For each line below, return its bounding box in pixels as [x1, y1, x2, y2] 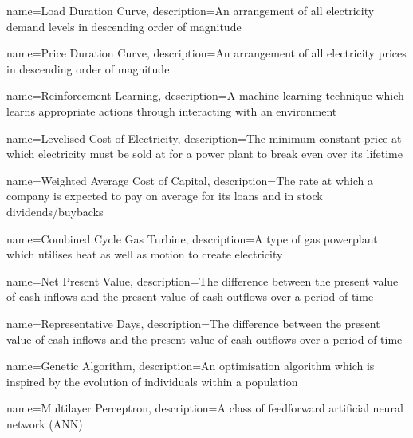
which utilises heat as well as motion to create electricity [6, 246, 283, 262]
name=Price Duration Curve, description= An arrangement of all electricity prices [6, 45, 407, 61]
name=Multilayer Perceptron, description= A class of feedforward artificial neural [6, 400, 403, 416]
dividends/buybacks [6, 203, 104, 219]
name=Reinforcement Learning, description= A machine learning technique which [6, 87, 404, 104]
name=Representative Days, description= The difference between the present [6, 314, 380, 331]
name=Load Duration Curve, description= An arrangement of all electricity [6, 2, 375, 18]
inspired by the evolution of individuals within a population [6, 373, 298, 389]
